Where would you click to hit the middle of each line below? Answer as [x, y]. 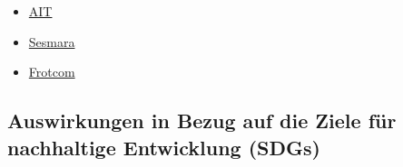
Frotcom [52, 72]
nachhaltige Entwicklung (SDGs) [164, 147]
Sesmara [52, 41]
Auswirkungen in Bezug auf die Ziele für [202, 121]
